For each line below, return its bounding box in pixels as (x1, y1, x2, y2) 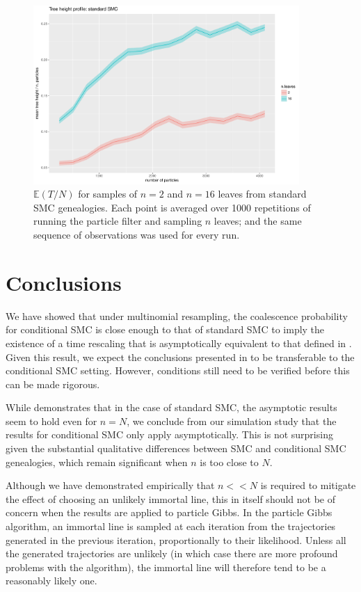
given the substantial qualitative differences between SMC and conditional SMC (6, 441, 346, 456)
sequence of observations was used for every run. (33, 227, 240, 241)
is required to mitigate (260, 478, 356, 493)
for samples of (78, 186, 138, 201)
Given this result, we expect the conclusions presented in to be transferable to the (6, 349, 355, 364)
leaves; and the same (214, 214, 302, 228)
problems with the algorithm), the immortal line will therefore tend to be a (6, 559, 326, 574)
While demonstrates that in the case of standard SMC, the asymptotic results (6, 400, 337, 415)
